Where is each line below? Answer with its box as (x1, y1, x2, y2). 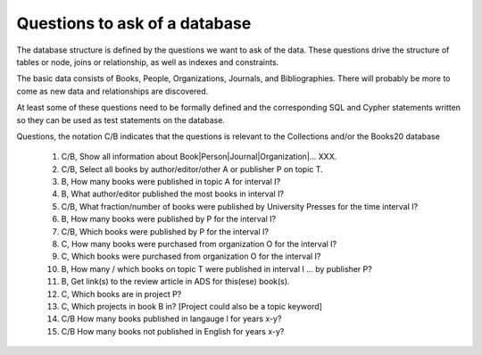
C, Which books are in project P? (61, 288, 182, 299)
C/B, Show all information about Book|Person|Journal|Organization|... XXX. (61, 152, 337, 162)
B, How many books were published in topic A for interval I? (61, 177, 281, 187)
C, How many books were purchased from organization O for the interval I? (61, 239, 337, 250)
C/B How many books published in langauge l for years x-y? (61, 313, 282, 325)
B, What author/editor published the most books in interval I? (61, 188, 285, 200)
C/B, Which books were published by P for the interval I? (61, 226, 270, 236)
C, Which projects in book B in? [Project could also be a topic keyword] (61, 301, 323, 311)
